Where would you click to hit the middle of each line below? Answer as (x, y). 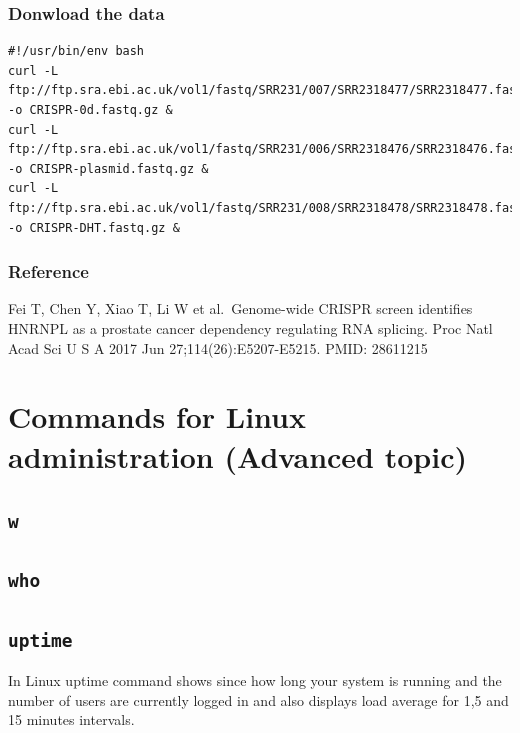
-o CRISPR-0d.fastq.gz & (90, 110)
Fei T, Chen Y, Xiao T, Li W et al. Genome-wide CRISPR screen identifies (240, 308)
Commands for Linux (157, 416)
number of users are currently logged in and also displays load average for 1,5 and (258, 699)
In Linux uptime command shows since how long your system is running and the (255, 680)
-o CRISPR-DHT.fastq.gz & (94, 227)
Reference (48, 271)
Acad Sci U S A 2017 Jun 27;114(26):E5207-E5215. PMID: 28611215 (218, 347)
